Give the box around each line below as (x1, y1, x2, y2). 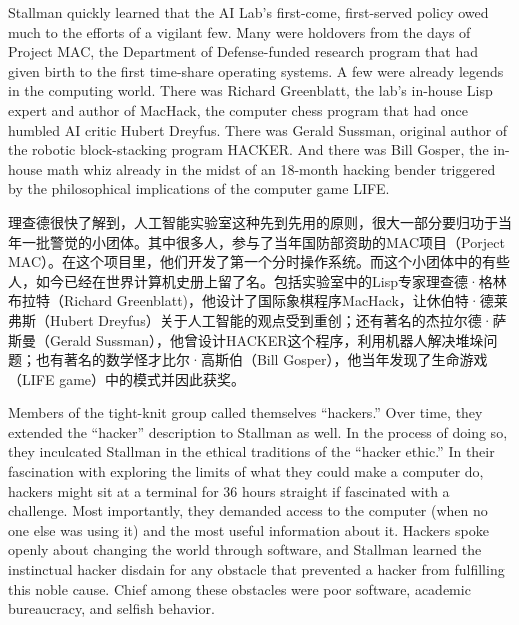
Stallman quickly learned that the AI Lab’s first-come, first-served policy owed (8, 2, 489, 22)
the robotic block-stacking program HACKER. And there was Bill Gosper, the (8, 139, 489, 160)
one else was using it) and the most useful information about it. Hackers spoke (8, 519, 489, 540)
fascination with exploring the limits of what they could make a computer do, (8, 461, 484, 482)
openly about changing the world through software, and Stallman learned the (8, 539, 482, 560)
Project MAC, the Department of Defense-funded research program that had (8, 41, 478, 62)
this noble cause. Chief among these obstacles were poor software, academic (8, 578, 471, 599)
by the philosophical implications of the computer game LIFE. (8, 178, 390, 199)
